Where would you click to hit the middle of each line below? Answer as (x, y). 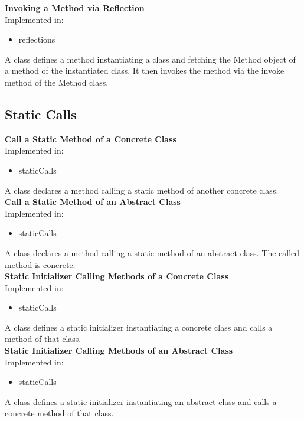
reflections (37, 39)
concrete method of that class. (59, 413)
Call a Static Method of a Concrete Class (91, 138)
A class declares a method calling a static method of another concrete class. (142, 190)
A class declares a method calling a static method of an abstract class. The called (152, 252)
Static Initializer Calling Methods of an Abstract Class (119, 350)
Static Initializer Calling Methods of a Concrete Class (117, 276)
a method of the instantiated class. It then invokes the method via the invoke (145, 71)
